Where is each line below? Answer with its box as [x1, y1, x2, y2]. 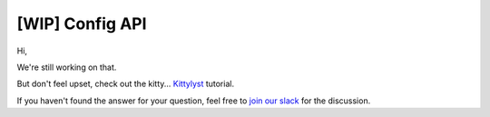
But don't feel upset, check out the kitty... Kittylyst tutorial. [16, 78, 235, 90]
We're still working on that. [16, 62, 117, 73]
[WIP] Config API [16, 14, 147, 34]
